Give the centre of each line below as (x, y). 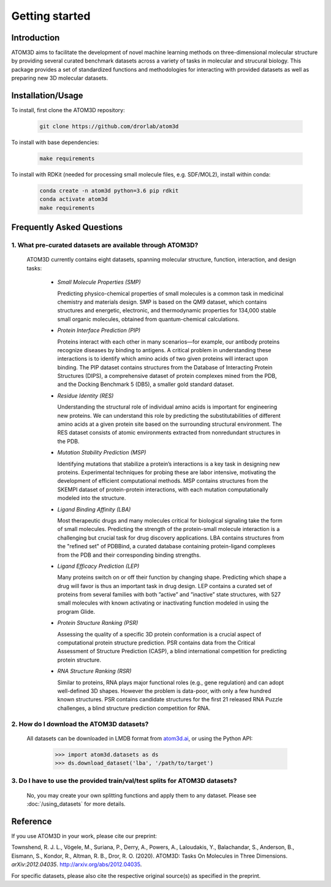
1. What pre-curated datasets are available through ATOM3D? (105, 245)
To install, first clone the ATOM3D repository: (68, 110)
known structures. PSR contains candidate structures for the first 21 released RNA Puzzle (170, 700)
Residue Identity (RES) (86, 396)
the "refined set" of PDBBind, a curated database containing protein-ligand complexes (166, 546)
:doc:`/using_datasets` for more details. (76, 804)
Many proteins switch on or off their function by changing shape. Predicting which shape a (172, 577)
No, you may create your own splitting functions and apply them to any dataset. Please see (142, 795)
